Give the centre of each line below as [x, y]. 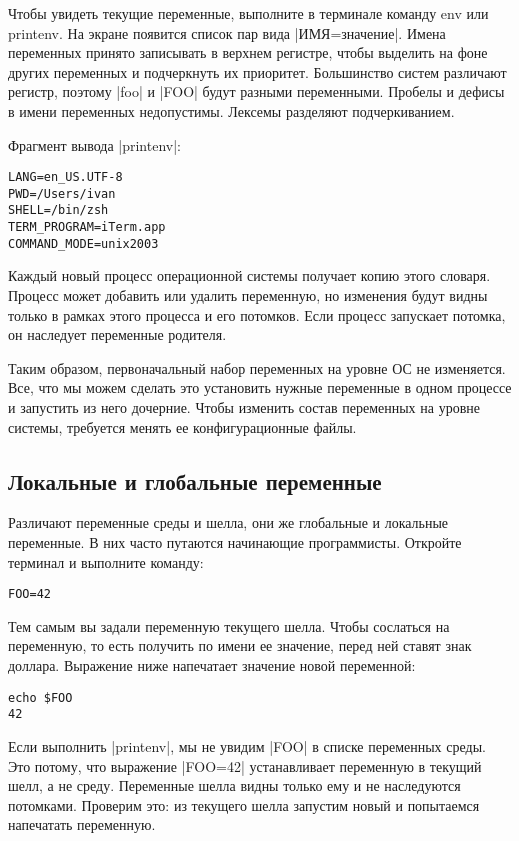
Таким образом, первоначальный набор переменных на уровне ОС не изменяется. [257, 367]
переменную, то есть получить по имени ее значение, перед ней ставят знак [240, 645]
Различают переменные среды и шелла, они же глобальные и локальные [228, 522]
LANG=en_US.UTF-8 [65, 177]
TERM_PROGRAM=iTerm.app [87, 227]
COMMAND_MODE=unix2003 [83, 243]
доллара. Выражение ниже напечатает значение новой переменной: [212, 665]
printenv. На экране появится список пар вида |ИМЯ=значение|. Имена [227, 32]
